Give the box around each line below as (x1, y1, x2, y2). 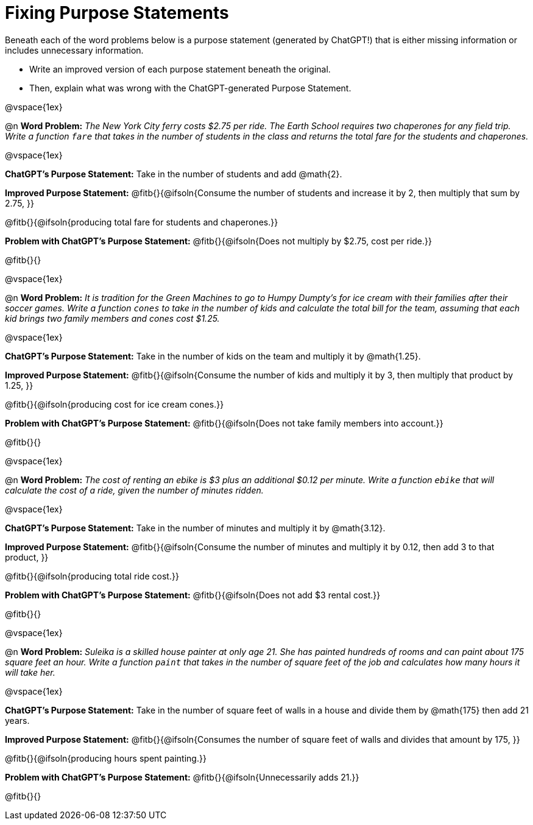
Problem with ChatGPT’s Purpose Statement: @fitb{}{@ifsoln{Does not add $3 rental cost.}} (5, 589, 381, 600)
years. (5, 715, 30, 726)
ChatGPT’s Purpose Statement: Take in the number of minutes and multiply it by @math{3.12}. (5, 522, 386, 533)
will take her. (5, 667, 55, 678)
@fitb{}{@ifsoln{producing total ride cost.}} (5, 570, 179, 581)
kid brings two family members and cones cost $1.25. (5, 313, 220, 324)
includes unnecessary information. (5, 44, 144, 55)
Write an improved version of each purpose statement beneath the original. (29, 63, 331, 74)
